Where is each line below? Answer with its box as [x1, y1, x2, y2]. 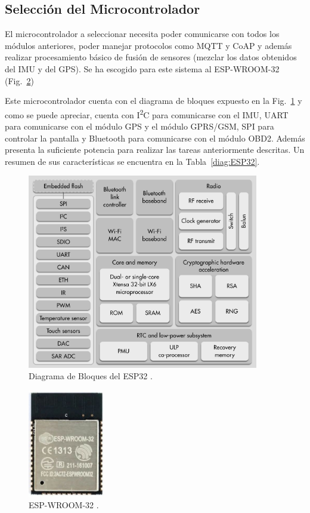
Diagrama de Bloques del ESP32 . [29, 370, 153, 382]
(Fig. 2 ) [5, 74, 34, 87]
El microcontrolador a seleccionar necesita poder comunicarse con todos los [5, 27, 280, 40]
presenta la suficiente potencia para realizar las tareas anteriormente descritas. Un [5, 143, 305, 156]
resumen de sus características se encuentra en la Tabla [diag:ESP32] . [5, 155, 260, 167]
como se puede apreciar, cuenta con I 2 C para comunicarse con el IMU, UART [5, 106, 289, 121]
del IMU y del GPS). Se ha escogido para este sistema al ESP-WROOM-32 [5, 62, 280, 75]
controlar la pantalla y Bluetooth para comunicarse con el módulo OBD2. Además [5, 131, 305, 144]
